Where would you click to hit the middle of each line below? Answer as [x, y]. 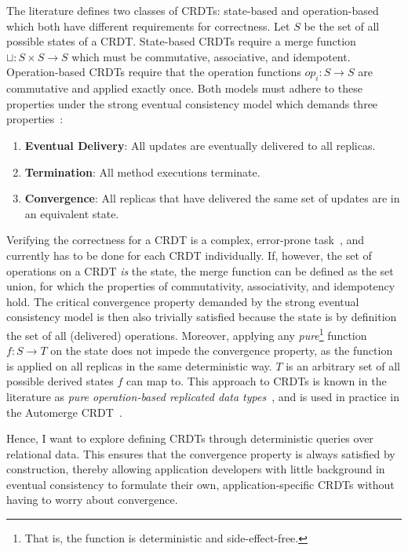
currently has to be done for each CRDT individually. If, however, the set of [189, 255]
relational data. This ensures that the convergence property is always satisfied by [201, 453]
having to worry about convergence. [92, 500]
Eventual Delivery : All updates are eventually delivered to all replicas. [200, 145]
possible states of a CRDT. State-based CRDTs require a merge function [181, 41]
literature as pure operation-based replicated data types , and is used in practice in [203, 396]
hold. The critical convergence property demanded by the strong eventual [183, 301]
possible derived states [60, 381]
